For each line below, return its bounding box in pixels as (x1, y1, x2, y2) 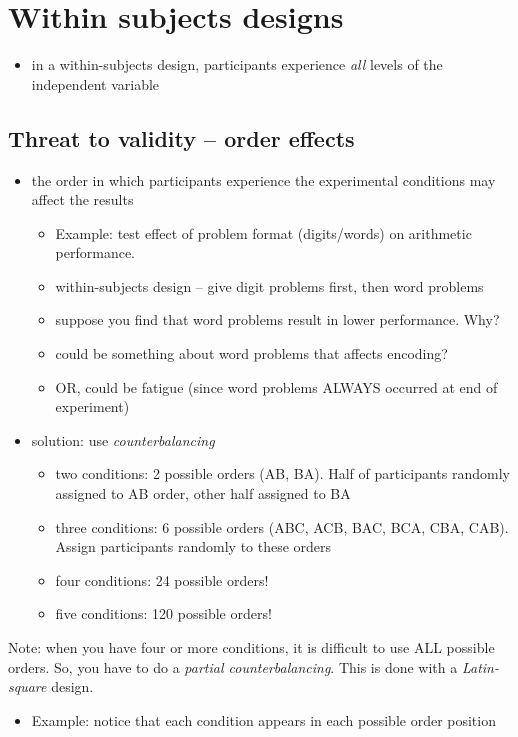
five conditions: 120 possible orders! (55, 603, 272, 624)
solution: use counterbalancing (31, 429, 215, 450)
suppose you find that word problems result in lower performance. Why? (55, 309, 500, 330)
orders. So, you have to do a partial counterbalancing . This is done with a (8, 656, 458, 677)
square (8, 676, 47, 697)
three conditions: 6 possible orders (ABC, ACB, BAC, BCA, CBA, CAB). (55, 516, 509, 537)
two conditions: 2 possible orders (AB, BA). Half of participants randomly (55, 463, 510, 484)
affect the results (31, 189, 134, 210)
